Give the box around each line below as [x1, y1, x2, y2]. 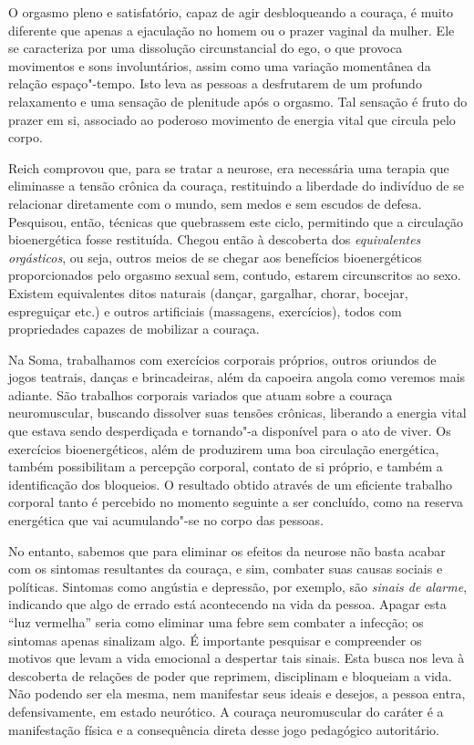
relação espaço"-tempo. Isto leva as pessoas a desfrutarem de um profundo [8, 74, 422, 93]
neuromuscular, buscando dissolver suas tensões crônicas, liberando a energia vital [8, 403, 467, 422]
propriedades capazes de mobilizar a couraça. [8, 319, 260, 338]
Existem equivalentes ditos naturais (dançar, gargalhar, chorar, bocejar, [8, 283, 408, 302]
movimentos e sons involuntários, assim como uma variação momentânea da [8, 56, 431, 75]
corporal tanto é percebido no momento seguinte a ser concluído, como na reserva [8, 492, 463, 512]
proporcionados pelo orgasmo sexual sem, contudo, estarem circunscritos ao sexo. [8, 265, 461, 285]
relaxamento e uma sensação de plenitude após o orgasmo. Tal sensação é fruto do [8, 91, 468, 110]
